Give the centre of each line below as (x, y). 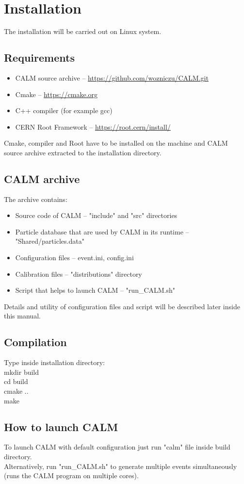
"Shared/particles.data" (50, 241)
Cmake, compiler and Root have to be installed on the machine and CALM (116, 143)
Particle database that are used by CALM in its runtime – (102, 231)
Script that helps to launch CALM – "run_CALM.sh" (95, 290)
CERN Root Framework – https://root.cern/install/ (93, 126)
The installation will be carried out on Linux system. (83, 31)
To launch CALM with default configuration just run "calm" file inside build (117, 447)
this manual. (22, 316)
